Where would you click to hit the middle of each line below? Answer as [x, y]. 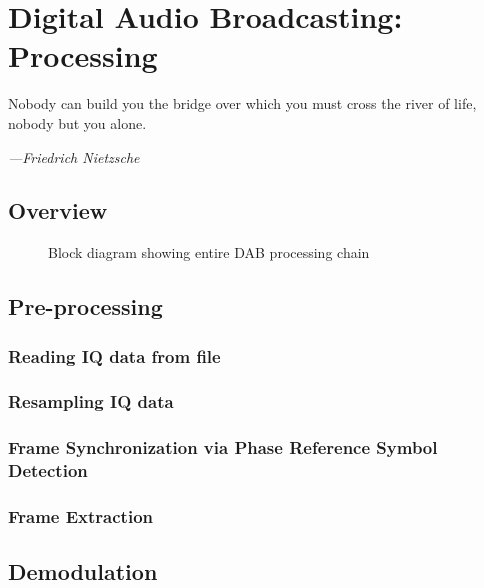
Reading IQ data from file [114, 355]
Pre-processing [85, 306]
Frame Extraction [80, 516]
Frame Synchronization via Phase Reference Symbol [223, 447]
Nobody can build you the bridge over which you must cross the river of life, [242, 103]
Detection [48, 470]
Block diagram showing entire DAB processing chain [209, 252]
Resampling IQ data [91, 401]
